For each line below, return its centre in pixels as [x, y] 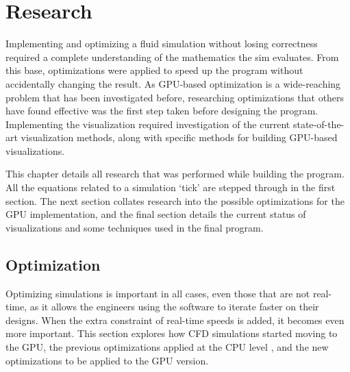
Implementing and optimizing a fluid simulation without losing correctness [162, 44]
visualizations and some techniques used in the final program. [135, 227]
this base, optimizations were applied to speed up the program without [154, 70]
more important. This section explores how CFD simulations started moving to [172, 333]
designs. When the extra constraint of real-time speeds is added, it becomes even [175, 320]
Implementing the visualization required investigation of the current [148, 124]
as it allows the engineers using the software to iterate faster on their [174, 307]
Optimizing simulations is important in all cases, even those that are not [158, 293]
